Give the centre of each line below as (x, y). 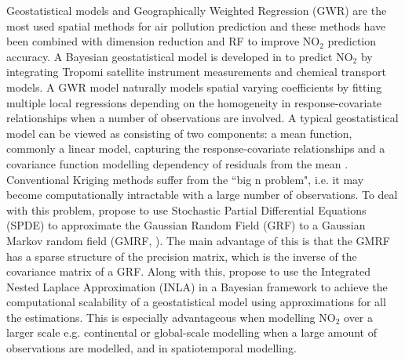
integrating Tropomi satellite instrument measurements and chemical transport (197, 72)
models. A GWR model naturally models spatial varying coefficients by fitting (194, 87)
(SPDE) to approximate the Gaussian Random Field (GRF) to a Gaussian (186, 225)
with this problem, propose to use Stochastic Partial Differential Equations (186, 209)
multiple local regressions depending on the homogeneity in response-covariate (194, 102)
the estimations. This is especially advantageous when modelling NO (171, 317)
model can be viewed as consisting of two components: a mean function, (179, 133)
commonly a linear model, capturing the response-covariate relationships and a (196, 148)
